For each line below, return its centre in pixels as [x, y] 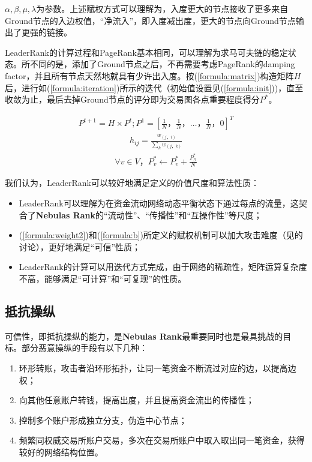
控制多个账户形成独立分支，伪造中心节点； [103, 420]
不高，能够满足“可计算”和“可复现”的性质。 [103, 278]
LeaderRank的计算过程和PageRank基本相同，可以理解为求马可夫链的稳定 [146, 52]
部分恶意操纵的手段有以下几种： [84, 348]
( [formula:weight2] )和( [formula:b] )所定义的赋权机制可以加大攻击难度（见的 [161, 235]
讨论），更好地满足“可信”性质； [80, 246]
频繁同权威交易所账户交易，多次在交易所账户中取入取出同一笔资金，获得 [162, 440]
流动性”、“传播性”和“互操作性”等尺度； [185, 214]
